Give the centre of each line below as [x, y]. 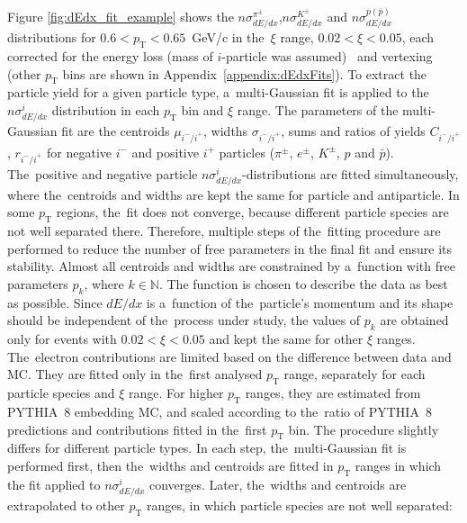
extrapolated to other [66, 505]
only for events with [62, 339]
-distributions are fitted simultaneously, [350, 173]
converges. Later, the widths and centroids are [278, 484]
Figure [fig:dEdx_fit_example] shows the [121, 16]
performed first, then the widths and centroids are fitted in [171, 465]
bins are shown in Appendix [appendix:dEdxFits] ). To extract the [245, 73]
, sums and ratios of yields [353, 131]
